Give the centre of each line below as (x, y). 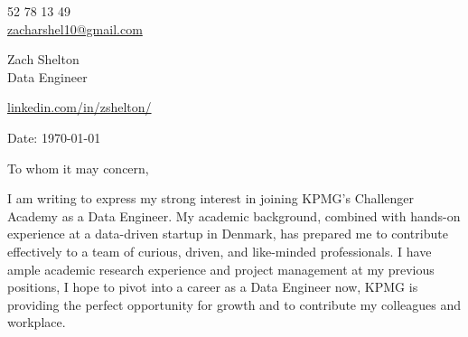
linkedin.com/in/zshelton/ (80, 107)
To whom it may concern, (78, 168)
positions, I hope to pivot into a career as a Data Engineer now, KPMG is (213, 287)
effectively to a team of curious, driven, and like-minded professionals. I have (220, 251)
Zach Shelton (43, 59)
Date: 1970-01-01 (54, 137)
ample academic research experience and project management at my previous (221, 269)
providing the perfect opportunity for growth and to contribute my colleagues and (234, 304)
